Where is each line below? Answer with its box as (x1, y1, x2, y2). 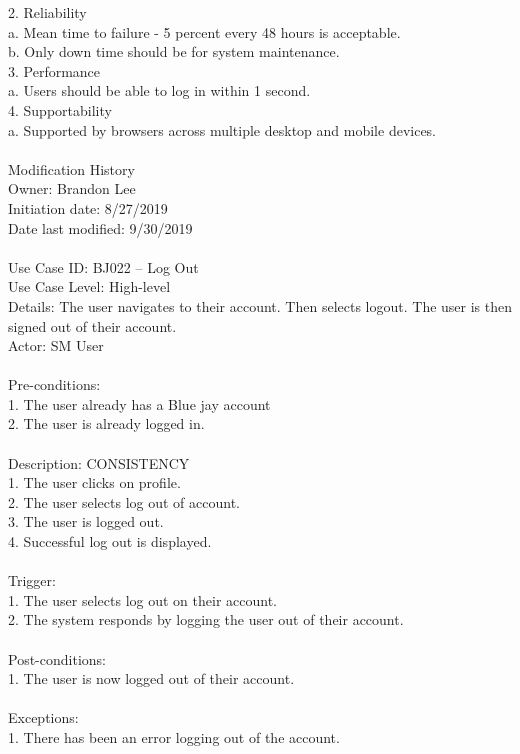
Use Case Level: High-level (8, 276, 171, 297)
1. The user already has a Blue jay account (8, 393, 271, 414)
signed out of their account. (8, 315, 177, 336)
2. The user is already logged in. (8, 413, 205, 434)
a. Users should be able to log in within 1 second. (8, 80, 311, 101)
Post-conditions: (8, 648, 106, 669)
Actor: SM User (8, 335, 104, 356)
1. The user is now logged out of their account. (8, 668, 295, 689)
